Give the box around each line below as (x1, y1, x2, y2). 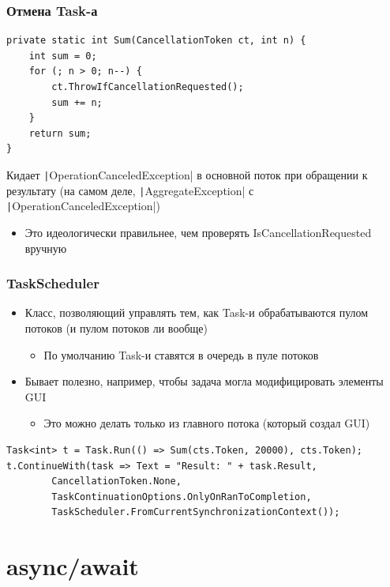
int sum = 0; (28, 50, 97, 62)
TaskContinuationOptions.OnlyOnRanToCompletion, (51, 491, 312, 502)
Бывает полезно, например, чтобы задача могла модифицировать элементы (24, 373, 384, 389)
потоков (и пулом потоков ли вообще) (24, 319, 208, 336)
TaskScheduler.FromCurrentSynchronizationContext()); (51, 506, 340, 518)
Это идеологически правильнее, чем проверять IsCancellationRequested (24, 224, 372, 240)
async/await (6, 550, 139, 582)
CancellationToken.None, (51, 476, 182, 487)
